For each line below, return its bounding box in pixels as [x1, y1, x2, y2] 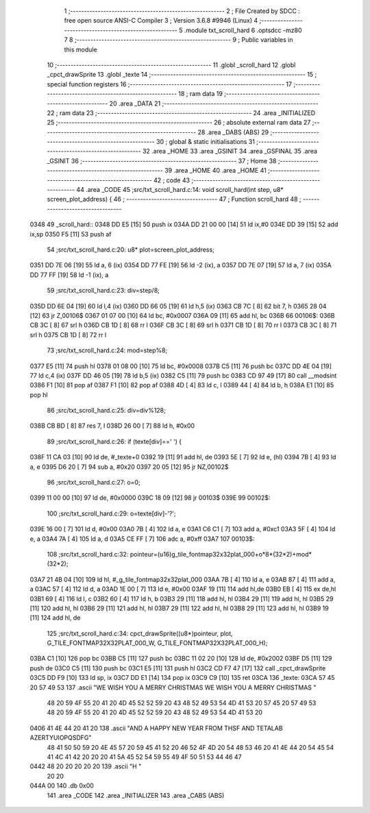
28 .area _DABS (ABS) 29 [197, 128, 269, 136]
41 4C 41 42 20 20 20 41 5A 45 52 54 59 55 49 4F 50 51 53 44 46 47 [47, 753, 243, 761]
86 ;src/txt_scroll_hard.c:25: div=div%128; [47, 406, 166, 415]
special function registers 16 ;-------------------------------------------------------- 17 [47, 80, 293, 88]
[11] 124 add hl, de [29, 614, 81, 622]
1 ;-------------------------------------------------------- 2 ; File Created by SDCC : [64, 7, 301, 15]
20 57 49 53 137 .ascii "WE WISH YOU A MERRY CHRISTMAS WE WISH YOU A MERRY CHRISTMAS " [29, 683, 317, 692]
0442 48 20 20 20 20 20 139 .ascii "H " [29, 762, 142, 770]
